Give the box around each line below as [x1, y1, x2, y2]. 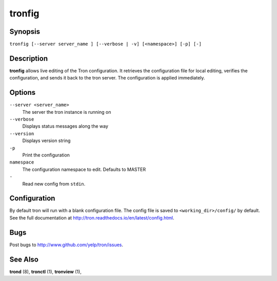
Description [9, 54, 48, 63]
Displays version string [22, 137, 71, 144]
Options [9, 88, 36, 97]
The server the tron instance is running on [22, 109, 111, 115]
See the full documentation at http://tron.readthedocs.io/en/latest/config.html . [9, 214, 174, 220]
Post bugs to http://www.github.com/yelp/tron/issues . [9, 242, 123, 248]
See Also [9, 255, 38, 264]
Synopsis [9, 27, 41, 36]
